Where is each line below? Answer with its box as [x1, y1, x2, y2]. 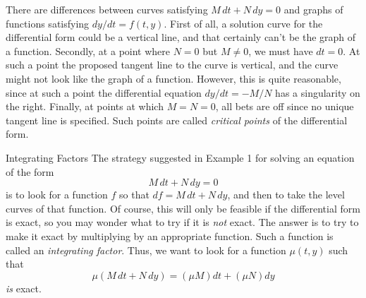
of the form [6, 164, 54, 179]
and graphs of [283, 2, 343, 16]
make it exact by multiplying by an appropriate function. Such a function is [6, 228, 334, 243]
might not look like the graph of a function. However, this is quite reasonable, [6, 71, 341, 85]
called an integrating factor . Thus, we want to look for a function [6, 242, 286, 257]
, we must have [248, 43, 313, 58]
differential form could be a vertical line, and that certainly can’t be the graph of [6, 30, 356, 44]
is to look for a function [6, 187, 108, 202]
